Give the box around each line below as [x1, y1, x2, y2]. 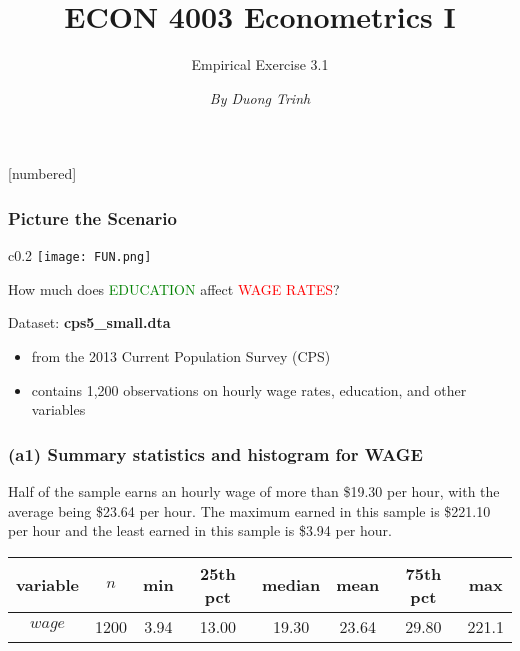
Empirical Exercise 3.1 [191, 54, 329, 75]
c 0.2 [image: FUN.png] [8, 245, 152, 266]
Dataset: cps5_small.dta [8, 312, 171, 333]
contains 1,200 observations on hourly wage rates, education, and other [31, 379, 467, 400]
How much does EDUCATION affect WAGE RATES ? [8, 278, 340, 299]
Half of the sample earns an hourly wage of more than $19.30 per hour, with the [8, 480, 500, 501]
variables [31, 399, 86, 420]
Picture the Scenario [8, 205, 177, 230]
